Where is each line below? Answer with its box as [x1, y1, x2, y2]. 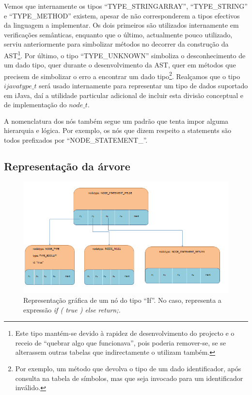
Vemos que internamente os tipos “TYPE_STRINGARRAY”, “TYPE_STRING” [4, 1, 248, 11]
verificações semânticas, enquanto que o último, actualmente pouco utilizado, [4, 29, 233, 39]
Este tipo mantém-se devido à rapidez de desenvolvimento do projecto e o [15, 328, 235, 338]
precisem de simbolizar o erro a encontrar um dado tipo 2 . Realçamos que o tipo [4, 69, 240, 81]
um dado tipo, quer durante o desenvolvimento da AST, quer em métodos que [4, 60, 236, 70]
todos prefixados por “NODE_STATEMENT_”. [4, 135, 148, 145]
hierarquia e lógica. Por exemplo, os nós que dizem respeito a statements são [4, 125, 231, 135]
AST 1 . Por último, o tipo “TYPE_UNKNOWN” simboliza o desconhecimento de [4, 49, 246, 60]
